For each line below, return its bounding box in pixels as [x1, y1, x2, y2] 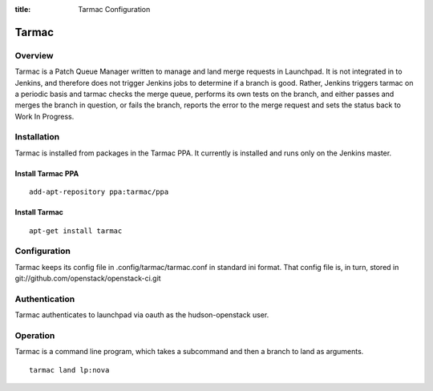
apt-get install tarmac [29, 226, 123, 236]
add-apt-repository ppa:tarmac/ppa [29, 187, 169, 196]
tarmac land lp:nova [29, 365, 110, 374]
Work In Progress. [14, 111, 75, 121]
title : [14, 5, 31, 14]
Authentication [14, 293, 75, 304]
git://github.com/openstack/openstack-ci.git [14, 273, 161, 284]
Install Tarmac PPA [14, 168, 79, 178]
